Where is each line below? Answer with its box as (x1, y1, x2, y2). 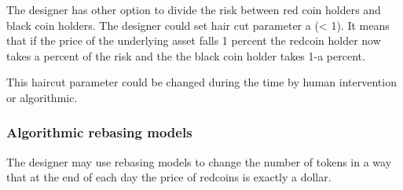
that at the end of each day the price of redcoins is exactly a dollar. (6, 169, 332, 185)
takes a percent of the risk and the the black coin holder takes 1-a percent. (6, 47, 365, 64)
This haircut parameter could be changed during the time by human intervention (6, 74, 397, 90)
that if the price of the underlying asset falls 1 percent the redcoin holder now (6, 32, 381, 49)
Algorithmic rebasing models (6, 122, 192, 142)
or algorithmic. (6, 89, 78, 105)
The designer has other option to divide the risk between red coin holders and (6, 2, 381, 17)
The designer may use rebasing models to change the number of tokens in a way (6, 153, 392, 170)
